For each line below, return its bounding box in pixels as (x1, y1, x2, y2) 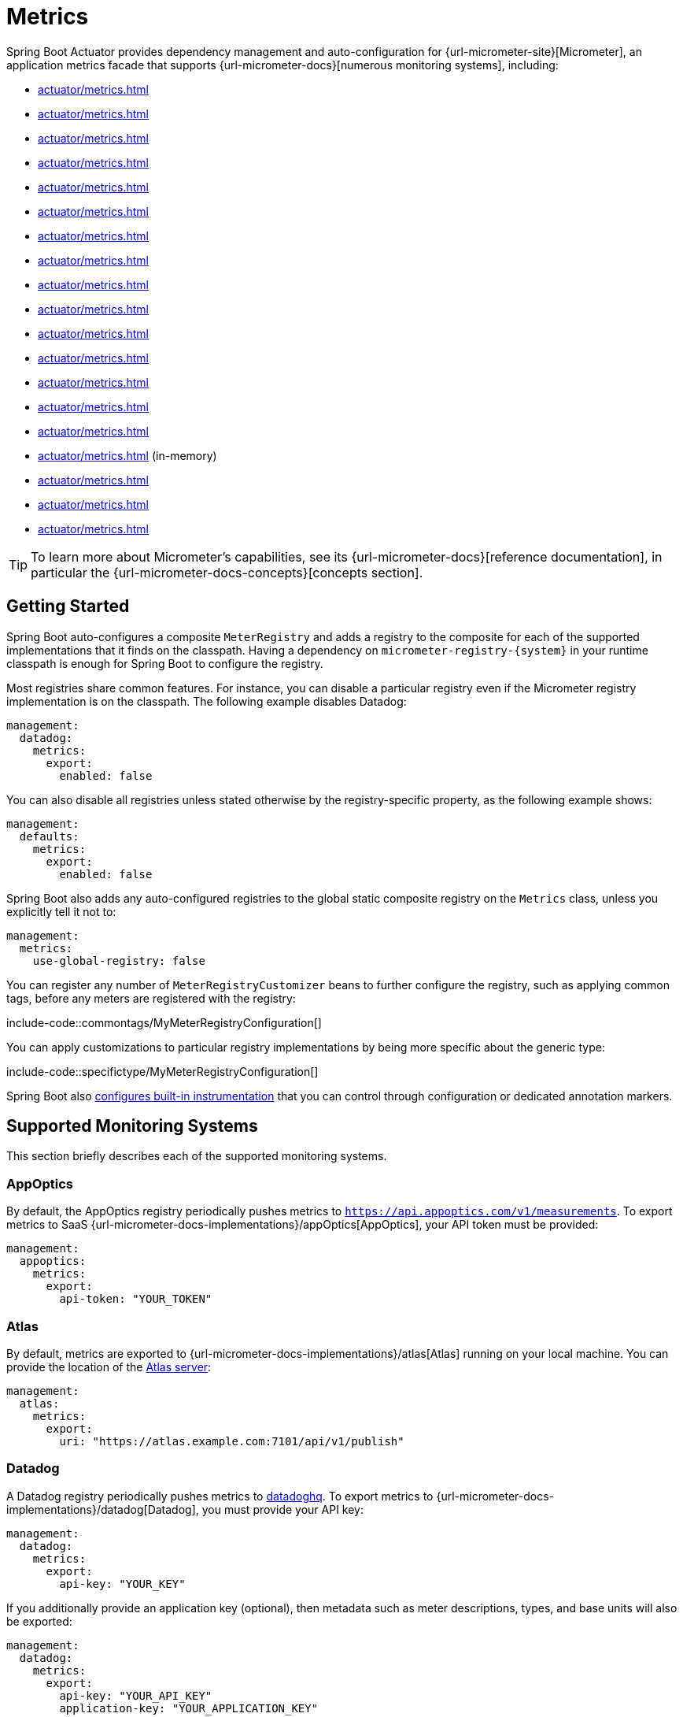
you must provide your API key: (201, 1502, 364, 1516)
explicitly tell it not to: (6, 904, 116, 918)
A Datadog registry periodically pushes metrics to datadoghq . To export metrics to (6, 1489, 434, 1503)
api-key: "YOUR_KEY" (59, 1577, 186, 1590)
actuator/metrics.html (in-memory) (38, 448, 217, 462)
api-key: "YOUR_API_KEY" (59, 1689, 212, 1702)
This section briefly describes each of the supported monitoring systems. (6, 1149, 387, 1163)
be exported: (6, 1614, 72, 1628)
